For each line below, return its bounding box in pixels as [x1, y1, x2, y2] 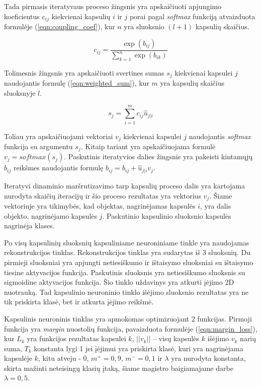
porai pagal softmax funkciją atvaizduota [129, 11, 255, 21]
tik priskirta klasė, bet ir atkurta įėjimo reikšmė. [4, 296, 154, 307]
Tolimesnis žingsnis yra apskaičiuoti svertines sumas [4, 67, 164, 78]
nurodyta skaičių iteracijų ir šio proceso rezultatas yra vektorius [4, 190, 201, 201]
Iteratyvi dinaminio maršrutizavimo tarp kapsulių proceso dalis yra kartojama [4, 180, 245, 190]
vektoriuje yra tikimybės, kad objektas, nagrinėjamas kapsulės [4, 200, 196, 211]
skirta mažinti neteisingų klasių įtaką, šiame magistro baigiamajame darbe [4, 362, 233, 373]
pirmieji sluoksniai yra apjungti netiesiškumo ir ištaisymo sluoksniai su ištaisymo [4, 256, 253, 267]
